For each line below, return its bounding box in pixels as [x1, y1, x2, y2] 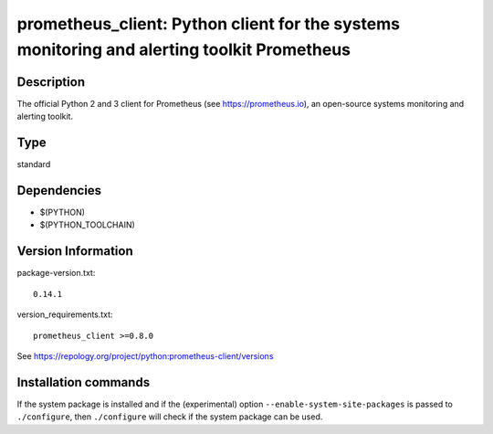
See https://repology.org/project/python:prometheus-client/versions [16, 350, 274, 361]
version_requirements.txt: [16, 309, 113, 320]
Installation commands [16, 375, 151, 390]
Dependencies [16, 183, 102, 198]
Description [16, 74, 86, 90]
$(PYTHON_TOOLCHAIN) [39, 219, 136, 230]
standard [16, 159, 51, 170]
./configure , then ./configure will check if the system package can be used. [16, 411, 323, 422]
